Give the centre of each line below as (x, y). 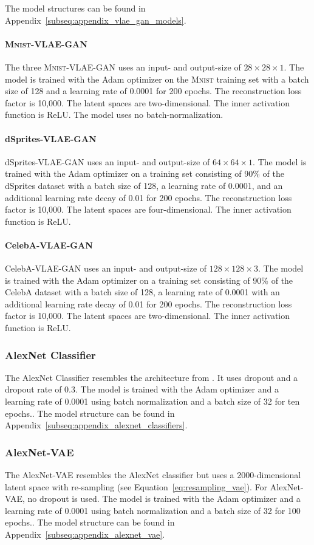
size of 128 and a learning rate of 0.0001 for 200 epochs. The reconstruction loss (153, 91)
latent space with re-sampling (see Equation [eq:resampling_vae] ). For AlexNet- (154, 486)
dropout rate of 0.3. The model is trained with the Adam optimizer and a (142, 389)
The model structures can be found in (75, 8)
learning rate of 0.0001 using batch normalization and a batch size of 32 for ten (152, 401)
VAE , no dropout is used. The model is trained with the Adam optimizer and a (153, 499)
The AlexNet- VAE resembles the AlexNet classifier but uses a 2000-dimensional (153, 475)
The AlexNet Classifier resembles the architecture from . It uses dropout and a (152, 377)
